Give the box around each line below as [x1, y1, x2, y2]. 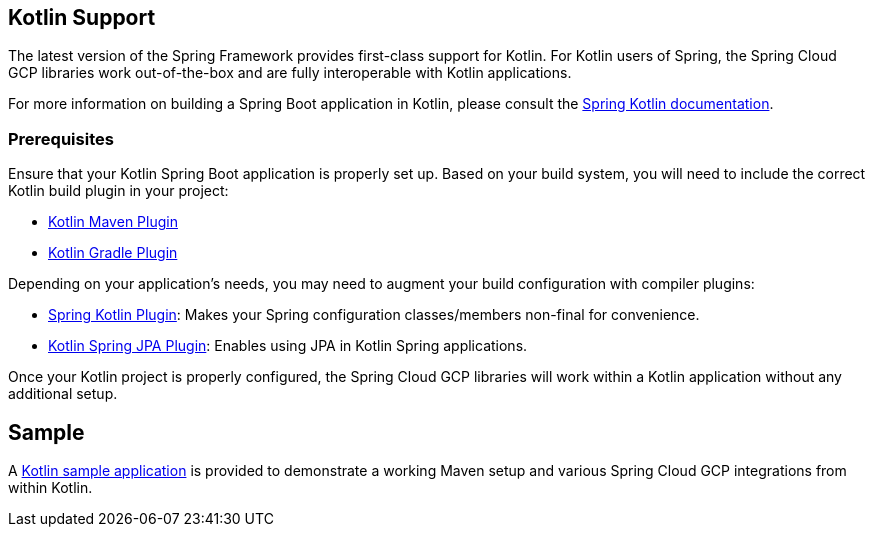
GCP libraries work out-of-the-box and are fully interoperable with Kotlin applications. [8, 64, 572, 82]
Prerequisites [8, 128, 114, 149]
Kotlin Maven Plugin [48, 213, 178, 231]
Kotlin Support [8, 5, 156, 30]
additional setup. [8, 385, 118, 403]
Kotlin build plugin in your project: [8, 182, 229, 200]
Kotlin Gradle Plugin [48, 244, 178, 262]
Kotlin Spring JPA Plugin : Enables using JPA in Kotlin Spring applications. [48, 337, 528, 355]
